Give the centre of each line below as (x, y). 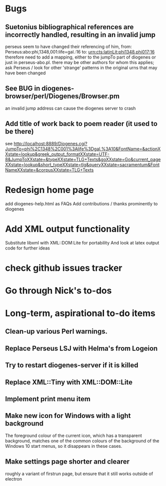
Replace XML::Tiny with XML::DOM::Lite (69, 382)
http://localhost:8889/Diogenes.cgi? (51, 143)
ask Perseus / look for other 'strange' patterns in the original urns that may (81, 68)
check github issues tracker (64, 268)
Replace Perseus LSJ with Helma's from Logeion (81, 348)
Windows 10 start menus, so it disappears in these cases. (64, 446)
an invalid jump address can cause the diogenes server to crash (71, 108)
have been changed (26, 73)
